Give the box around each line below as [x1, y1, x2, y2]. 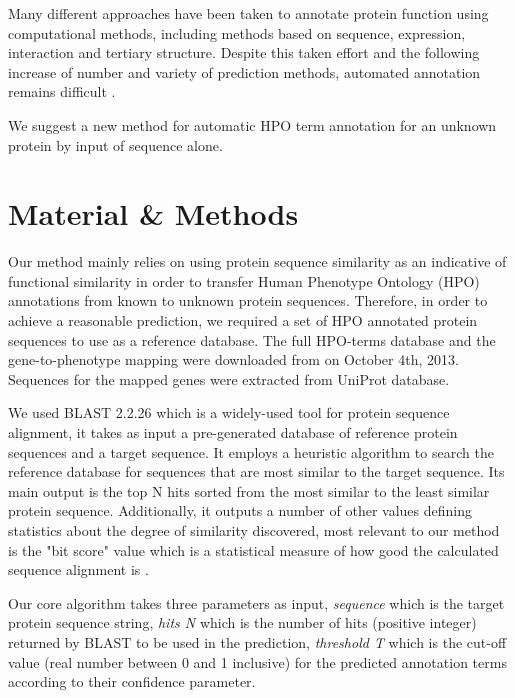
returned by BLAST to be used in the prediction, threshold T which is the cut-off [8, 631, 507, 652]
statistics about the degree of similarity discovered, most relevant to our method [8, 520, 500, 540]
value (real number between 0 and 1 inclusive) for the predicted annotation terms [8, 651, 507, 672]
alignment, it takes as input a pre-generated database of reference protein [8, 422, 458, 443]
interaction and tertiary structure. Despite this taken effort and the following [8, 42, 480, 63]
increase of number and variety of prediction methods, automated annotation [8, 61, 481, 82]
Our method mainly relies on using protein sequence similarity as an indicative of [8, 251, 507, 272]
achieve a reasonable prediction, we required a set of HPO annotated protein [8, 310, 478, 331]
